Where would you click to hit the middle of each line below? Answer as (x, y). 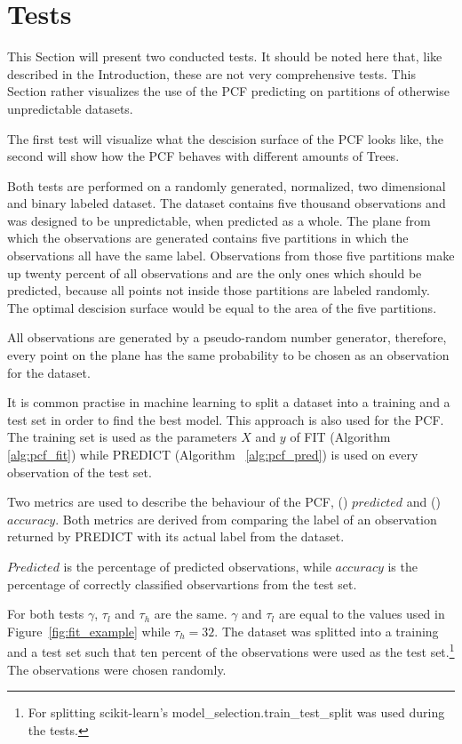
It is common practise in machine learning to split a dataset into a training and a (229, 402)
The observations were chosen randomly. (117, 669)
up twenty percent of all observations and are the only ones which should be (215, 272)
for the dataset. (49, 372)
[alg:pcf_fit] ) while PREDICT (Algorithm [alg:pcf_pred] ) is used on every (213, 454)
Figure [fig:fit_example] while (89, 631)
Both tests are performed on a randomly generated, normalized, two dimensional (227, 185)
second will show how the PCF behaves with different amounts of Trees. (203, 156)
